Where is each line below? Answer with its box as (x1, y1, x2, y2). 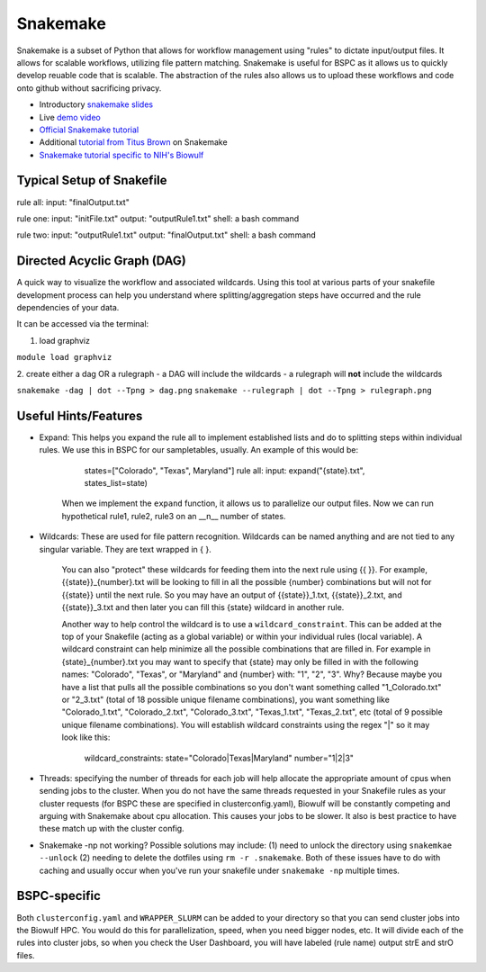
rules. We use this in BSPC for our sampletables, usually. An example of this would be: (39, 445, 359, 455)
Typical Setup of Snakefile (16, 173, 167, 188)
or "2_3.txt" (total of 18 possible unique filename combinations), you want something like (61, 694, 391, 705)
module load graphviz (16, 352, 112, 363)
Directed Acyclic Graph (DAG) (16, 253, 186, 269)
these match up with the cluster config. (39, 823, 184, 834)
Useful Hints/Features (16, 408, 143, 423)
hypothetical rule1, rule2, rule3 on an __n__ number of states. (61, 510, 286, 521)
